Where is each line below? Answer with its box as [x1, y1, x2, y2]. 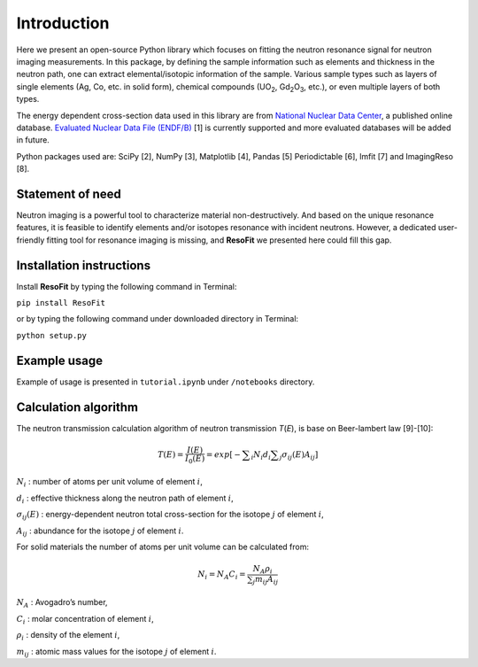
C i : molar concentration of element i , [16, 613, 154, 626]
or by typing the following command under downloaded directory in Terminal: [16, 314, 299, 324]
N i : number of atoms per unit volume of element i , [16, 477, 203, 489]
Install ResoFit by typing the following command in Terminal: [16, 281, 237, 291]
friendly [16, 235, 45, 245]
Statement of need [16, 186, 121, 201]
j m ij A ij [252, 574, 279, 586]
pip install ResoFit [16, 298, 106, 308]
